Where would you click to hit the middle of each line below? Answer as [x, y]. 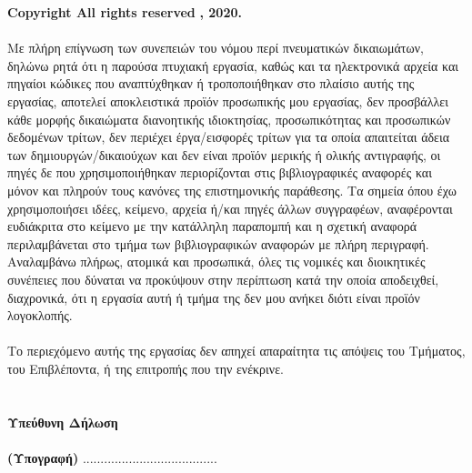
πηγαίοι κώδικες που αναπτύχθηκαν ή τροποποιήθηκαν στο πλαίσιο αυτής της [211, 83]
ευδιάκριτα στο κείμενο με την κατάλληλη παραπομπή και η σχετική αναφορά [212, 226]
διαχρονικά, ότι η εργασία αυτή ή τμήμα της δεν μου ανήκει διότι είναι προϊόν [214, 297]
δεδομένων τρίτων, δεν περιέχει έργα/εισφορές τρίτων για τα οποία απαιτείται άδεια [229, 137]
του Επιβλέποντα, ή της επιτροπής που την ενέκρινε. [146, 368]
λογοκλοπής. [40, 315]
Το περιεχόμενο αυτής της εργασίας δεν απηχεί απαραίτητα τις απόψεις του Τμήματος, [236, 351]
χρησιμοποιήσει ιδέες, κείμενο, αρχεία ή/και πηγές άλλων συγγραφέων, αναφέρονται [230, 208]
